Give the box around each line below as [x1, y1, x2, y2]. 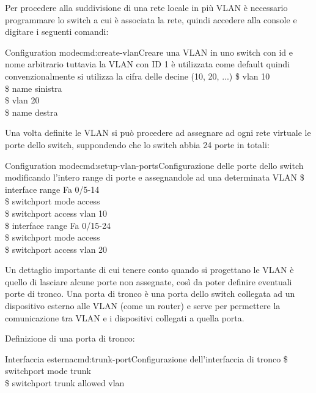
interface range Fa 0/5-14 [5, 182, 100, 195]
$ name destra [5, 105, 58, 118]
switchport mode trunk [5, 364, 91, 377]
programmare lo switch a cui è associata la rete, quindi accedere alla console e [5, 13, 297, 26]
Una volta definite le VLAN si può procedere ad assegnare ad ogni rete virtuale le [5, 126, 311, 139]
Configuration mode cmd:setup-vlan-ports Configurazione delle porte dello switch [5, 159, 304, 171]
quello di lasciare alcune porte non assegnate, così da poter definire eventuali [5, 275, 292, 288]
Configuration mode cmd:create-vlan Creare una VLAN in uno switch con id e [5, 45, 293, 58]
